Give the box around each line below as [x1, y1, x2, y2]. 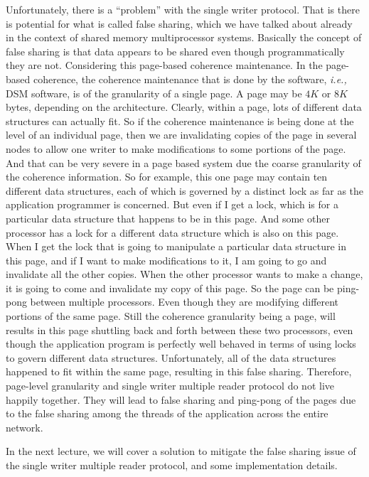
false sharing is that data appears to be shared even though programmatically [6, 43, 345, 58]
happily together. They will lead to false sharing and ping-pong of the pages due [6, 392, 356, 407]
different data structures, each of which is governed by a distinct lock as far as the [6, 183, 364, 198]
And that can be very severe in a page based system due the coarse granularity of [6, 155, 361, 170]
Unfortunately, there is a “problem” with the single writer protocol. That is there [6, 2, 360, 16]
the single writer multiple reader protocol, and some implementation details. [6, 458, 338, 472]
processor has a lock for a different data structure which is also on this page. [6, 225, 339, 240]
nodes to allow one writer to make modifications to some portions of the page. [6, 141, 346, 156]
